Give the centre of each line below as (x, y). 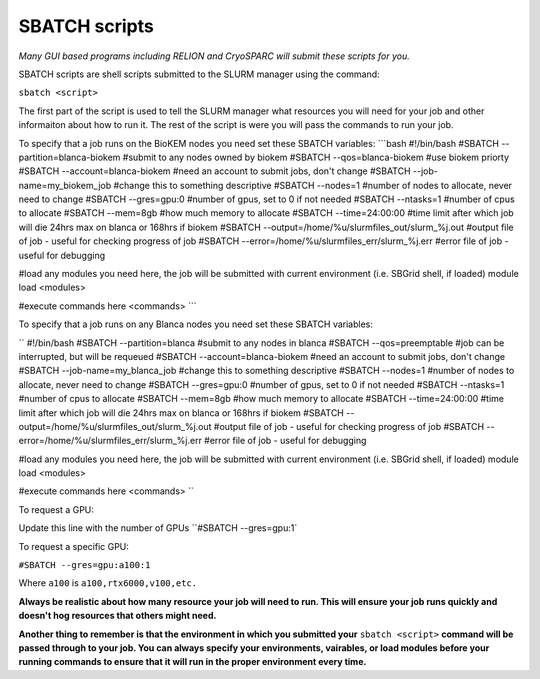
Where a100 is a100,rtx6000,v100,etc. (108, 583)
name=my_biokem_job (65, 185)
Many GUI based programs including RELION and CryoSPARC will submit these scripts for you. (214, 56)
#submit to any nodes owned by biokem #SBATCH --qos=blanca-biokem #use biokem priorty (316, 157)
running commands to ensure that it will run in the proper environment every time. (192, 662)
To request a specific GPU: (74, 546)
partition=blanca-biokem (69, 157)
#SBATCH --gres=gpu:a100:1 (84, 565)
